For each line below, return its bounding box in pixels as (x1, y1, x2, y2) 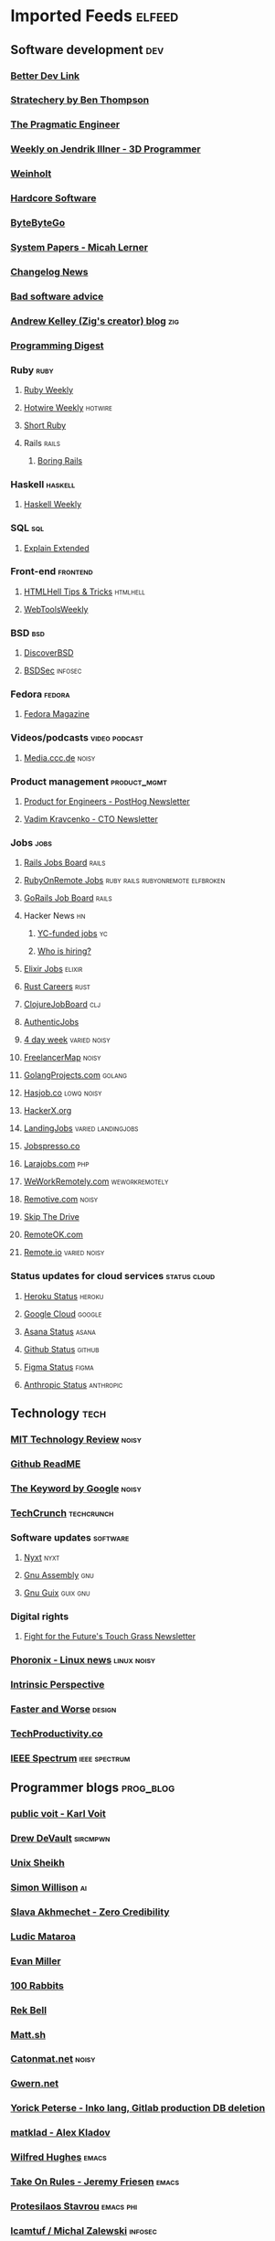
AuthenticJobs (23, 1017, 79, 1028)
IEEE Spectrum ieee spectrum (10, 1752, 131, 1765)
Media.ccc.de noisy (23, 752, 96, 763)
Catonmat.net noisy (10, 2053, 96, 2065)
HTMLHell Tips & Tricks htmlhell (23, 586, 145, 597)
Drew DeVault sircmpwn (10, 1832, 111, 1845)
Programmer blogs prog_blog (10, 1780, 175, 1796)
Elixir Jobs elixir (23, 964, 83, 975)
